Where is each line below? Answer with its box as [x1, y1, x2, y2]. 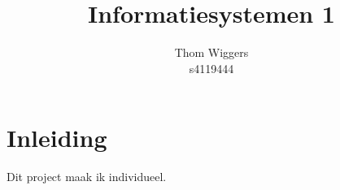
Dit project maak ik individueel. [7, 168, 167, 185]
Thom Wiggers [174, 44, 249, 61]
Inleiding [7, 121, 107, 154]
